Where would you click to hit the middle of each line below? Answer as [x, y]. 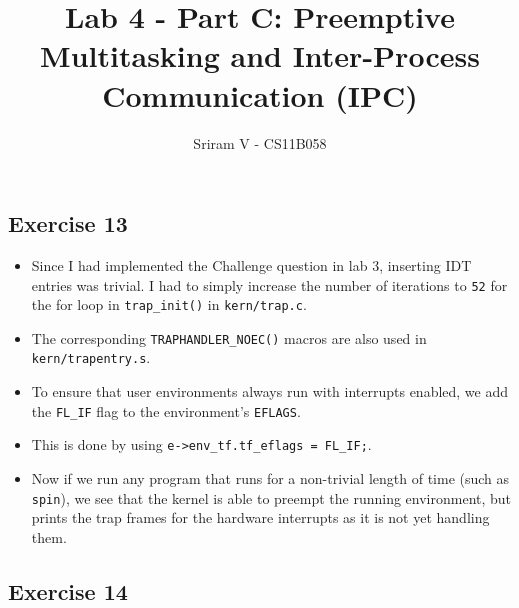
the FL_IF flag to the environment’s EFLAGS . [166, 410]
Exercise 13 [68, 223]
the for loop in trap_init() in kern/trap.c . [169, 304]
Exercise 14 [68, 590]
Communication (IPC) [260, 94]
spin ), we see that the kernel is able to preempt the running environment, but [271, 497]
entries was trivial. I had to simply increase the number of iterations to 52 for [269, 284]
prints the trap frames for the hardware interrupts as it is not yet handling [260, 517]
